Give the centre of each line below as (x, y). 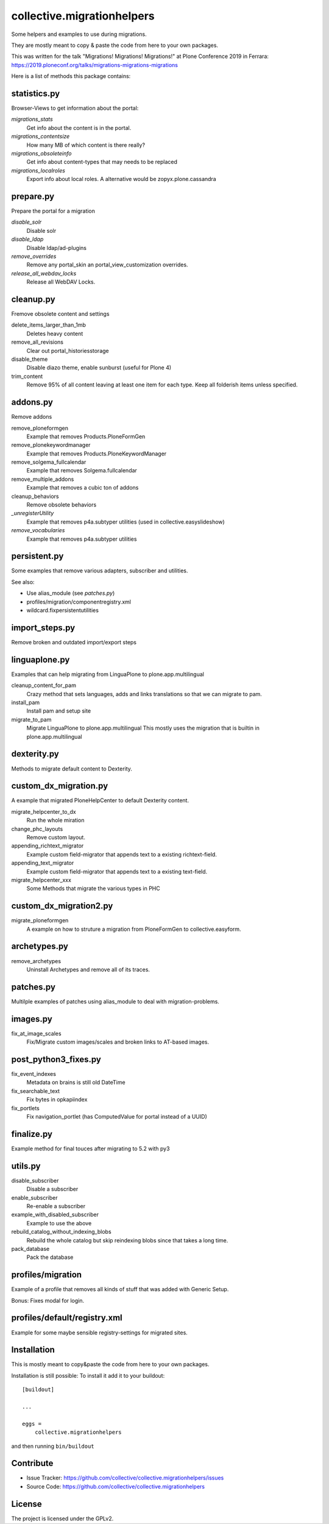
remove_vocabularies (38, 530)
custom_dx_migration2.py (62, 906)
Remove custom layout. (56, 837)
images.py (32, 1019)
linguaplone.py (41, 659)
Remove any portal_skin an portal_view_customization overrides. (107, 265)
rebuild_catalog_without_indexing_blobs (62, 1232)
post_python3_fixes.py (56, 1059)
